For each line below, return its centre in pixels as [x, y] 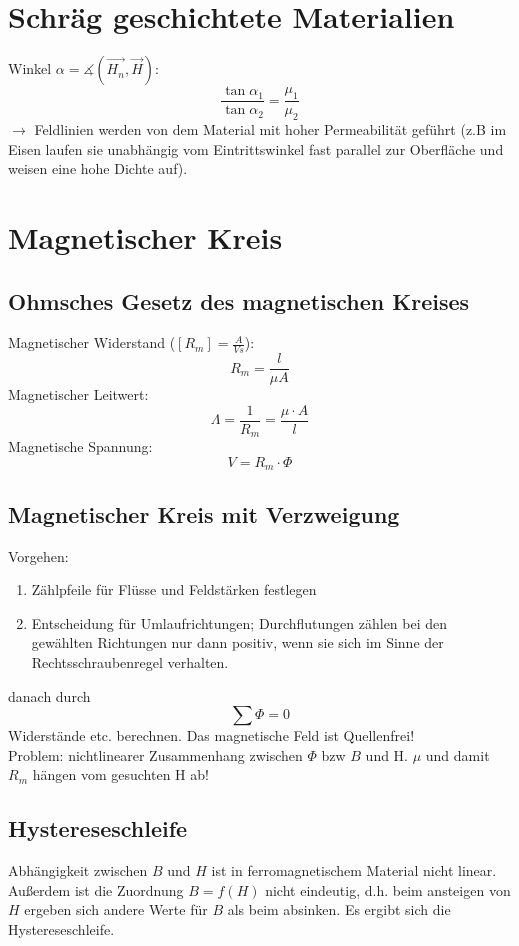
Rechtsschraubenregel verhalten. [130, 661]
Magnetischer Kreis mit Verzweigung [204, 513]
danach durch [49, 695]
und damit [457, 754]
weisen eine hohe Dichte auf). [98, 168]
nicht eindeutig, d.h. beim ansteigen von [388, 889]
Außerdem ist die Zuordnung [96, 889]
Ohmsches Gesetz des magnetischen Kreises [239, 300]
